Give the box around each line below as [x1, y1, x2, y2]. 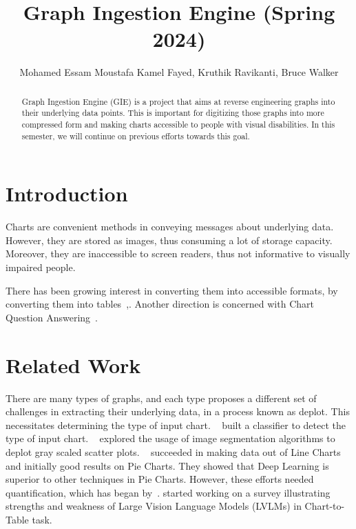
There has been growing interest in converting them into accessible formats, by [6, 283, 338, 297]
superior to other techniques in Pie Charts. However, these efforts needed [6, 472, 314, 486]
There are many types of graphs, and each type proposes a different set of [6, 390, 317, 405]
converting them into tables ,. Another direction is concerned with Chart [6, 297, 314, 311]
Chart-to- [304, 499, 345, 513]
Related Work [6, 350, 141, 379]
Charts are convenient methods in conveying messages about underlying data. [6, 219, 334, 234]
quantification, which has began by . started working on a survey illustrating [6, 485, 331, 499]
